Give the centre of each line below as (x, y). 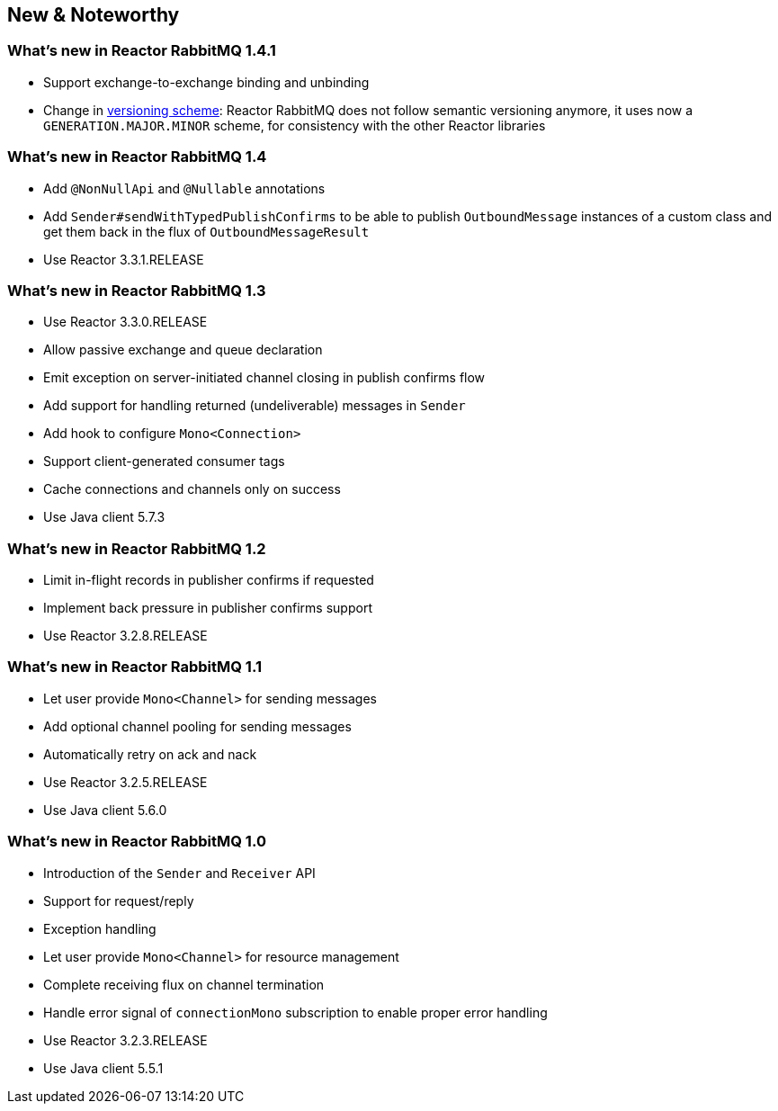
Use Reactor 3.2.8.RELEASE (125, 636)
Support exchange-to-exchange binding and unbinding (206, 82)
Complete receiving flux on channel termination (184, 984)
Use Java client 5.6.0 (105, 810)
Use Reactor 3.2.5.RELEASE (125, 782)
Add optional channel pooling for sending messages (197, 726)
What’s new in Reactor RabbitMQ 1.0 (137, 842)
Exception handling (100, 928)
